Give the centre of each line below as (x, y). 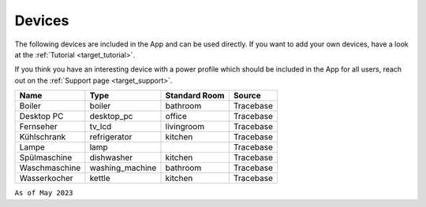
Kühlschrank (43, 137)
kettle (100, 179)
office (176, 116)
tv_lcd (101, 127)
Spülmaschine (46, 157)
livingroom (185, 127)
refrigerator (111, 137)
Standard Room (195, 96)
